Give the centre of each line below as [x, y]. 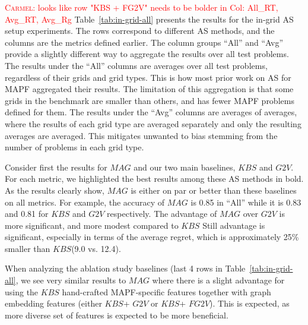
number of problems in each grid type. [74, 147]
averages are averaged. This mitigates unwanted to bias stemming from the [141, 135]
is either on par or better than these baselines [214, 190]
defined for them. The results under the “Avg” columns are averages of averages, [151, 112]
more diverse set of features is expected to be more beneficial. [117, 315]
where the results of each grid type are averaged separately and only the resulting [153, 123]
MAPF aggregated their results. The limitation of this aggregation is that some [149, 89]
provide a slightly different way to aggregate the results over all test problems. [147, 54]
